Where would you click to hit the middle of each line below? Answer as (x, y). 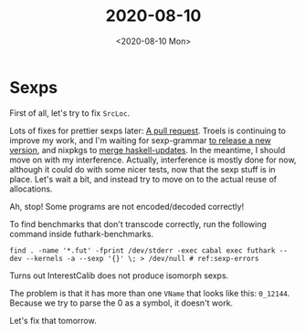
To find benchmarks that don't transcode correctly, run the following (138, 224)
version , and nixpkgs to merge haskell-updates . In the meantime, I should (147, 150)
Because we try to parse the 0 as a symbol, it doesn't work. (121, 303)
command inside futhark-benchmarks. (81, 234)
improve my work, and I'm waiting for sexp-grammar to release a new (140, 140)
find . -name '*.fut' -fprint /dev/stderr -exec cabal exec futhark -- (148, 250)
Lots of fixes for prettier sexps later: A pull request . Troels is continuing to (147, 130)
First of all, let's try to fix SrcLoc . (70, 113)
